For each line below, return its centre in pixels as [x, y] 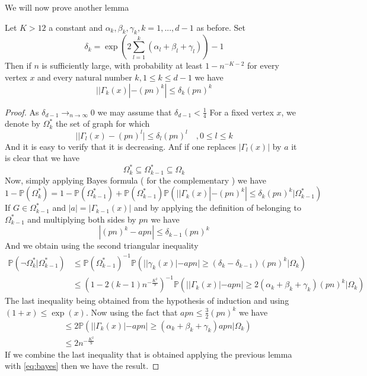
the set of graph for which [103, 123]
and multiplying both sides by [82, 219]
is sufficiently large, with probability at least [122, 65]
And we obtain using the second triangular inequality [102, 245]
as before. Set [221, 27]
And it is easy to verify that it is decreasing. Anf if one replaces [120, 146]
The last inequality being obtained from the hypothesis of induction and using [147, 301]
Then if [18, 65]
